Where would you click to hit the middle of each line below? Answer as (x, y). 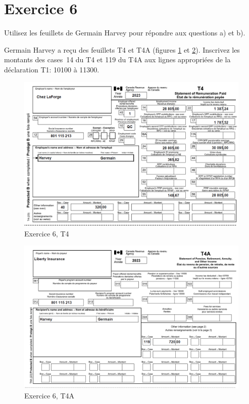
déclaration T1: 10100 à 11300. (52, 69)
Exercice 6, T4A (49, 395)
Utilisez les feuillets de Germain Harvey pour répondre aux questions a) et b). (125, 33)
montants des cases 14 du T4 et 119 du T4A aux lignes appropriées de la (117, 59)
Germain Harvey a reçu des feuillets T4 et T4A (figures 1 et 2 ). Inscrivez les (122, 49)
